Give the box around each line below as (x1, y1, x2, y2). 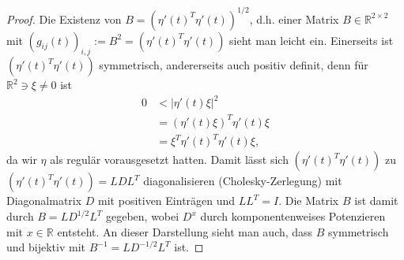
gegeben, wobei (105, 208, 179, 225)
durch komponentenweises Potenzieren (200, 208, 386, 225)
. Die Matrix (278, 192, 339, 209)
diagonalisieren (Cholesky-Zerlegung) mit (143, 173, 342, 189)
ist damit (354, 192, 398, 209)
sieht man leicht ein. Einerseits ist (229, 32, 394, 48)
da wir (6, 151, 37, 168)
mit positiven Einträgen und (98, 192, 236, 209)
